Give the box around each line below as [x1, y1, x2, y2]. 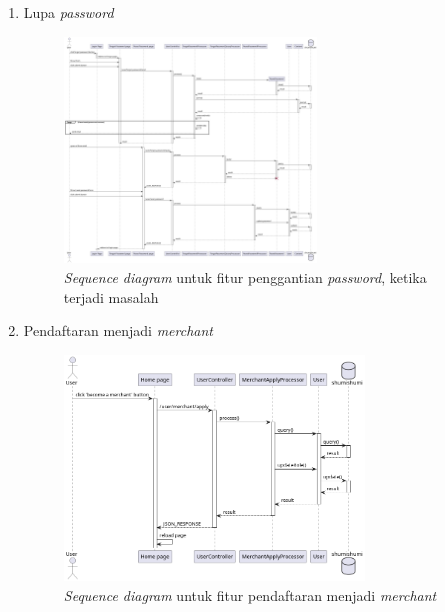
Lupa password [23, 2, 114, 22]
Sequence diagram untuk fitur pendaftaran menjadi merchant [63, 585, 437, 606]
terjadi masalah [63, 286, 159, 307]
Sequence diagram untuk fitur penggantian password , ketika [63, 266, 427, 287]
